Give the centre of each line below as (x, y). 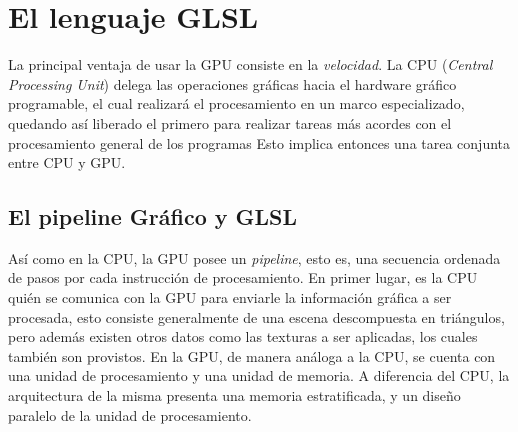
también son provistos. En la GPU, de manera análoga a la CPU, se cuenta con (252, 355)
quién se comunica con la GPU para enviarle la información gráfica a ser (230, 297)
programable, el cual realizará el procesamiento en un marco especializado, (236, 103)
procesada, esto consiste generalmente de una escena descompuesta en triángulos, (256, 316)
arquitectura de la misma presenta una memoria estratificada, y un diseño (234, 395)
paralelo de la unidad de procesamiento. (130, 414)
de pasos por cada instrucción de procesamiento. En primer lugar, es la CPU (243, 277)
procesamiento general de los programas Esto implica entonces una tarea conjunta (259, 142)
